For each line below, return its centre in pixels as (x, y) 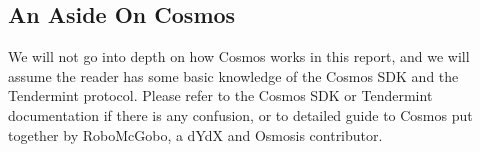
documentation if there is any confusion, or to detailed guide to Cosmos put (240, 114)
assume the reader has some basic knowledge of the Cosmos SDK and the (233, 75)
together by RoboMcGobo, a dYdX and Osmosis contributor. (195, 134)
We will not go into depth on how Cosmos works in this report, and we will (239, 56)
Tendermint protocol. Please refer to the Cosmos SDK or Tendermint (220, 95)
